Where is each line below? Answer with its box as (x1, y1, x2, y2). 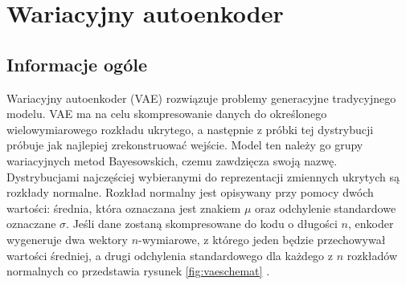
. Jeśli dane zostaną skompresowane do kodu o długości (66, 215, 338, 232)
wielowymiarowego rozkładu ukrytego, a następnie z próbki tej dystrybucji (6, 120, 374, 137)
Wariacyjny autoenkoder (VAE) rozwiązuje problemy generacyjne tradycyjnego (6, 89, 396, 106)
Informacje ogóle (6, 51, 148, 76)
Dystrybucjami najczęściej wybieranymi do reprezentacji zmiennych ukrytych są (6, 168, 400, 185)
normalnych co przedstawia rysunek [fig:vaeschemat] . (6, 263, 270, 279)
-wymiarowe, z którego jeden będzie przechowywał (138, 230, 386, 247)
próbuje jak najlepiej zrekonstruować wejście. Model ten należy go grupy (6, 136, 363, 153)
